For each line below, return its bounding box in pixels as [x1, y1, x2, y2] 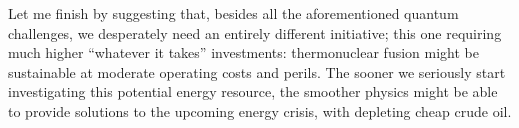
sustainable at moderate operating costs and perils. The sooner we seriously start [8, 61, 506, 82]
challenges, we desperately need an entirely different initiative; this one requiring [8, 22, 502, 43]
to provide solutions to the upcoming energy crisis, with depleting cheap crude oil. [8, 100, 512, 121]
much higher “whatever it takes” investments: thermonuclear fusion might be [8, 42, 479, 63]
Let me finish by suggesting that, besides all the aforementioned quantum [8, 3, 459, 23]
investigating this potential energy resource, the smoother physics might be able [8, 81, 498, 102]
